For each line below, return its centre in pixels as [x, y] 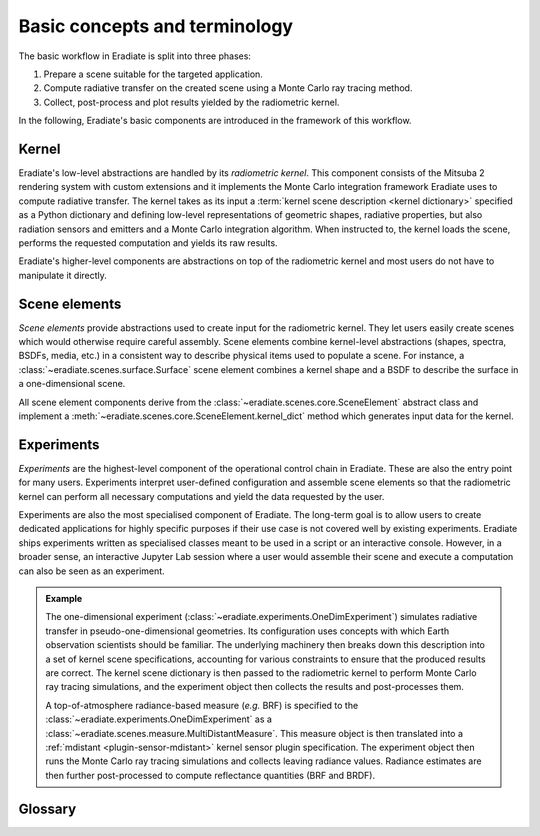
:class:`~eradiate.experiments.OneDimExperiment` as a [158, 719]
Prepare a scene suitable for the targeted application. [153, 74]
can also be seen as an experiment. [91, 571]
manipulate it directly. [62, 275]
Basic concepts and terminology [156, 26]
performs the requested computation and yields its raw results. [148, 242]
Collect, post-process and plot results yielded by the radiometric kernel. [191, 102]
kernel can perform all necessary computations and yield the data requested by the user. [201, 496]
